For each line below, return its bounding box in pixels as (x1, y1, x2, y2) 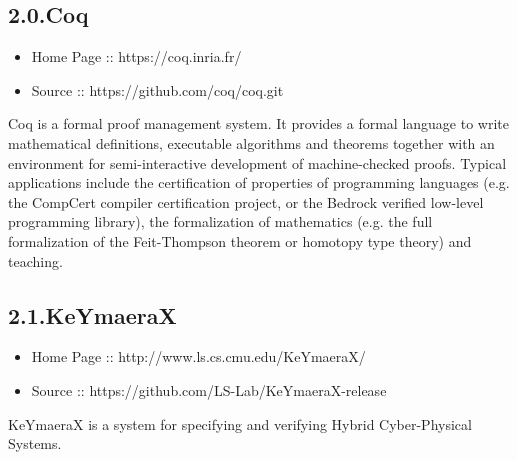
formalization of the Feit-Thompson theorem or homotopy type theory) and (8, 230, 472, 251)
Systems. (8, 433, 62, 454)
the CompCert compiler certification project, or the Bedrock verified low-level (8, 191, 484, 212)
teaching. (8, 250, 63, 271)
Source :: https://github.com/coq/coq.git (31, 79, 284, 100)
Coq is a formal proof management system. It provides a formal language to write (8, 113, 509, 134)
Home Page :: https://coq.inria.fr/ (31, 46, 242, 67)
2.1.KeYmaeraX (8, 299, 177, 330)
